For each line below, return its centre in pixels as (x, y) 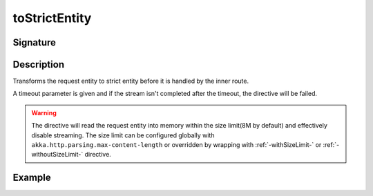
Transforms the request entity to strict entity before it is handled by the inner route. (131, 81)
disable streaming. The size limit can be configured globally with (123, 135)
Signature (35, 42)
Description (39, 65)
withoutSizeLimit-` (57, 155)
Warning (44, 112)
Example (32, 178)
